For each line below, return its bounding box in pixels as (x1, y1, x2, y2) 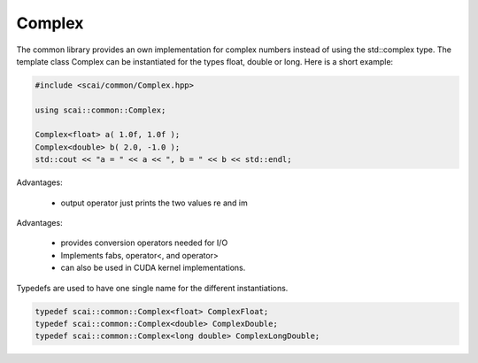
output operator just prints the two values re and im (60, 197, 248, 208)
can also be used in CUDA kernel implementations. (60, 262, 246, 274)
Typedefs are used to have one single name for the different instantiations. (16, 282, 289, 293)
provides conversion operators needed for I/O (60, 237, 228, 248)
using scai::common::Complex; (35, 104, 166, 115)
